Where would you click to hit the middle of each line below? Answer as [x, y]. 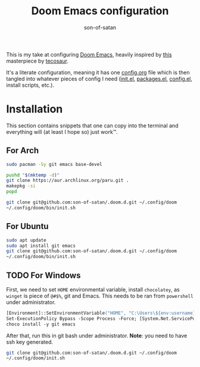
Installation [35, 109]
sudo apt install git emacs [41, 246]
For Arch [23, 151]
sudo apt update [26, 240]
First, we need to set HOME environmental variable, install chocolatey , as [93, 289]
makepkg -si [21, 186]
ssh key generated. [30, 342]
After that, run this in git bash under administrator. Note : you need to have [97, 335]
